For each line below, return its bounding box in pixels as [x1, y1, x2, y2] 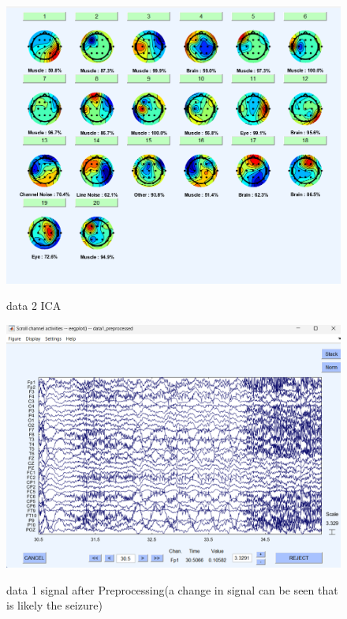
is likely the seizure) [6, 597, 103, 613]
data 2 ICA [6, 297, 62, 314]
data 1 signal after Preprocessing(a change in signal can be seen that [6, 581, 338, 598]
